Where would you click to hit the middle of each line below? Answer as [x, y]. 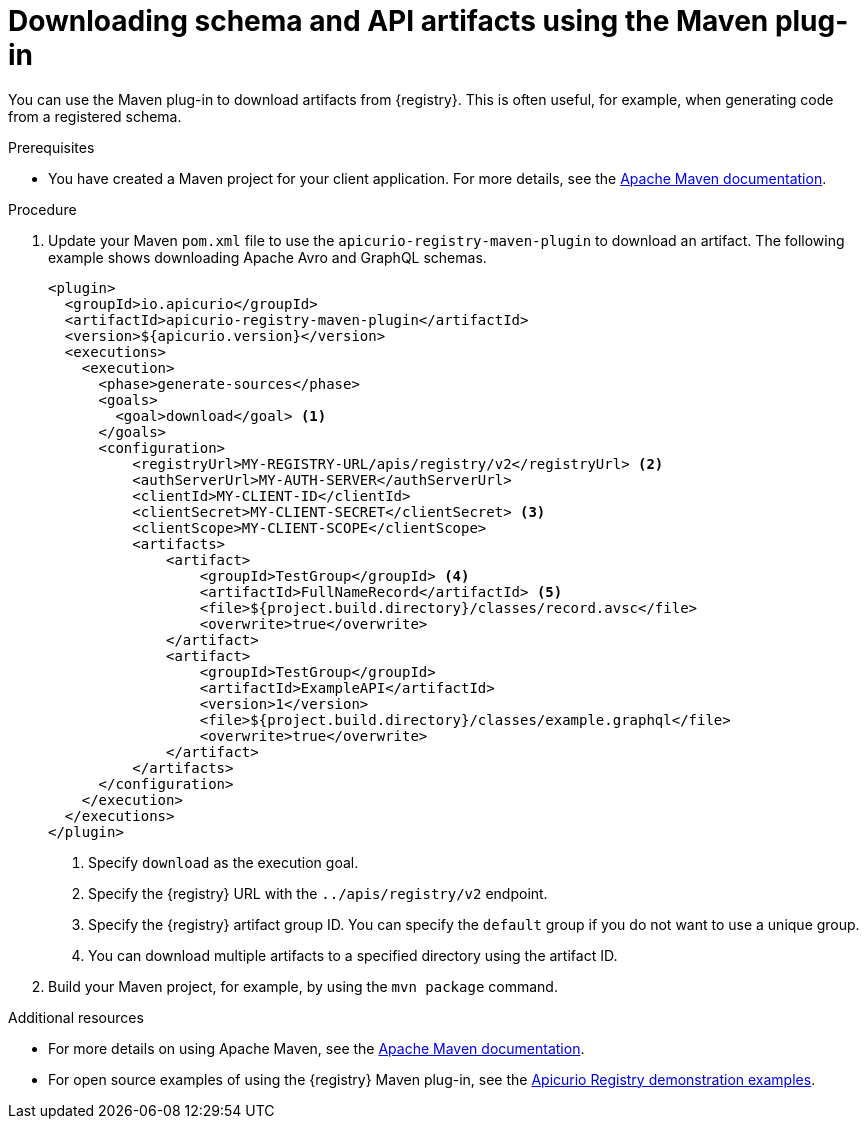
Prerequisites [51, 147]
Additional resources [76, 1017]
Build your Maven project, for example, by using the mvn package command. [303, 986]
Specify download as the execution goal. [223, 862]
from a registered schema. [95, 116]
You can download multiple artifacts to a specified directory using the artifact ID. [353, 955]
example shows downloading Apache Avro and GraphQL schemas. [267, 257]
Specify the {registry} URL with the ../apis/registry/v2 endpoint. [318, 893]
